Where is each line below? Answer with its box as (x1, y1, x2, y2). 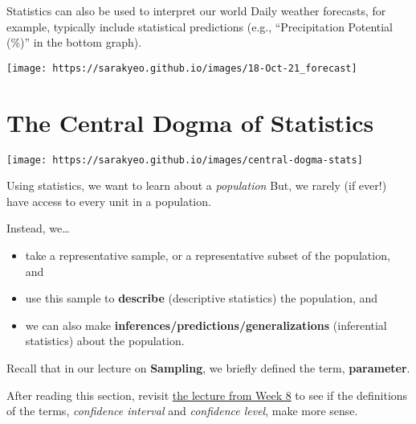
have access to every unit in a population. (6, 192, 211, 209)
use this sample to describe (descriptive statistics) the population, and (25, 290, 378, 307)
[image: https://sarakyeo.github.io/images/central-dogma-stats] (6, 154, 363, 166)
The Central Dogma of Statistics (6, 105, 374, 138)
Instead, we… (6, 220, 70, 237)
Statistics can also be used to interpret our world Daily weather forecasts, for (6, 2, 386, 19)
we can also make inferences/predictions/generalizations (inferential (25, 316, 387, 333)
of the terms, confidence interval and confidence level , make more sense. (6, 402, 358, 419)
